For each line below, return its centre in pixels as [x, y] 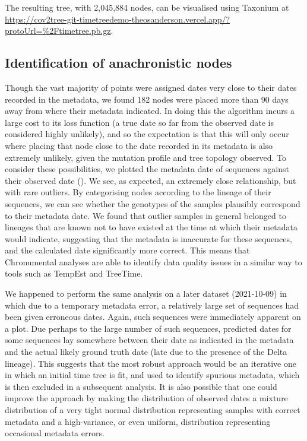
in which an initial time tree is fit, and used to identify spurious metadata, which [152, 375]
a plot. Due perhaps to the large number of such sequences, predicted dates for [148, 328]
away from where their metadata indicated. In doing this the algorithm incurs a [150, 111]
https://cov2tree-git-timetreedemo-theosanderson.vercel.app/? [118, 19]
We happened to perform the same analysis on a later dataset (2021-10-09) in [146, 294]
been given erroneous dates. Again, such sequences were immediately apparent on [153, 317]
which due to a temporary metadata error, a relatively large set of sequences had [152, 305]
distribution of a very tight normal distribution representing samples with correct [153, 410]
